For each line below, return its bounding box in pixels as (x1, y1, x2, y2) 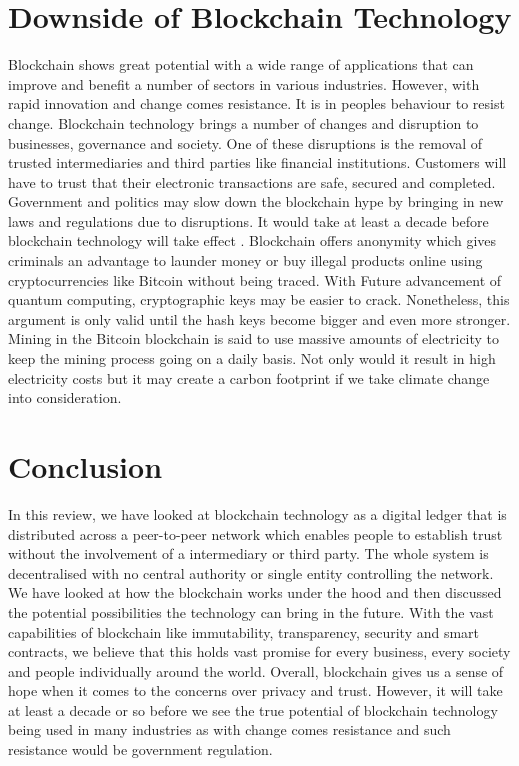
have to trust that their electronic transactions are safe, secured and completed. (8, 171, 496, 192)
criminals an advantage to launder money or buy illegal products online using (8, 250, 483, 271)
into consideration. (8, 387, 122, 408)
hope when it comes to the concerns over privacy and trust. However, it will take (8, 680, 503, 701)
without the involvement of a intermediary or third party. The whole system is (8, 543, 489, 564)
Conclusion (8, 446, 163, 486)
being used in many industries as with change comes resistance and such (8, 719, 451, 740)
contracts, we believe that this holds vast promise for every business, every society (8, 641, 511, 662)
